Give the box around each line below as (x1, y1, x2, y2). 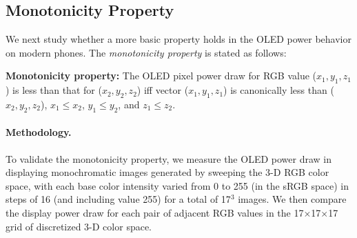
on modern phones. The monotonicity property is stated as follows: (6, 45, 287, 59)
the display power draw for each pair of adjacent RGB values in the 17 (6, 205, 304, 219)
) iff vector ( (136, 83, 189, 97)
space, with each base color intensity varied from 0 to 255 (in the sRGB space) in (6, 178, 349, 192)
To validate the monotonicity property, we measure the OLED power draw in (6, 151, 331, 166)
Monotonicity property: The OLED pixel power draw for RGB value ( (6, 68, 317, 83)
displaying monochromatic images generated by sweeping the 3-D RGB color (6, 165, 329, 179)
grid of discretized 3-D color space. (6, 219, 152, 233)
